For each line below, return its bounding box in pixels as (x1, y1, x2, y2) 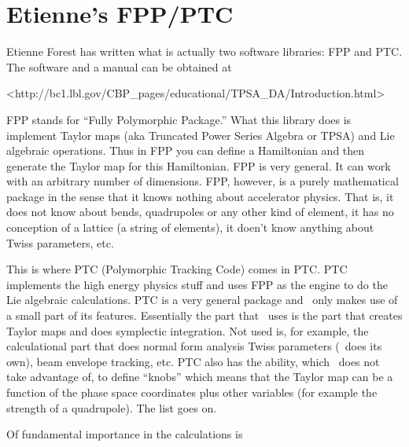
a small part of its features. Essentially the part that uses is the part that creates (6, 307, 403, 324)
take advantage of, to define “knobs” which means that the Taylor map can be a (6, 368, 393, 385)
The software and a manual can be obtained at (6, 58, 232, 75)
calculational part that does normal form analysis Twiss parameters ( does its (6, 338, 382, 354)
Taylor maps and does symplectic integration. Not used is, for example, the (6, 322, 369, 339)
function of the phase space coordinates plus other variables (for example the (6, 384, 378, 400)
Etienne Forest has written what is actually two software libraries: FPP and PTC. (6, 43, 403, 60)
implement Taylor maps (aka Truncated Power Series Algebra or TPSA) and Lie (6, 126, 395, 143)
